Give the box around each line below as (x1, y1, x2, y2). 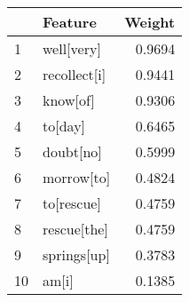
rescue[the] (43, 219, 108, 239)
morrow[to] (43, 167, 111, 187)
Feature (43, 12, 97, 32)
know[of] (43, 90, 95, 110)
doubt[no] (43, 141, 102, 162)
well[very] (43, 38, 101, 59)
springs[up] (43, 244, 110, 265)
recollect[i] (43, 64, 106, 84)
